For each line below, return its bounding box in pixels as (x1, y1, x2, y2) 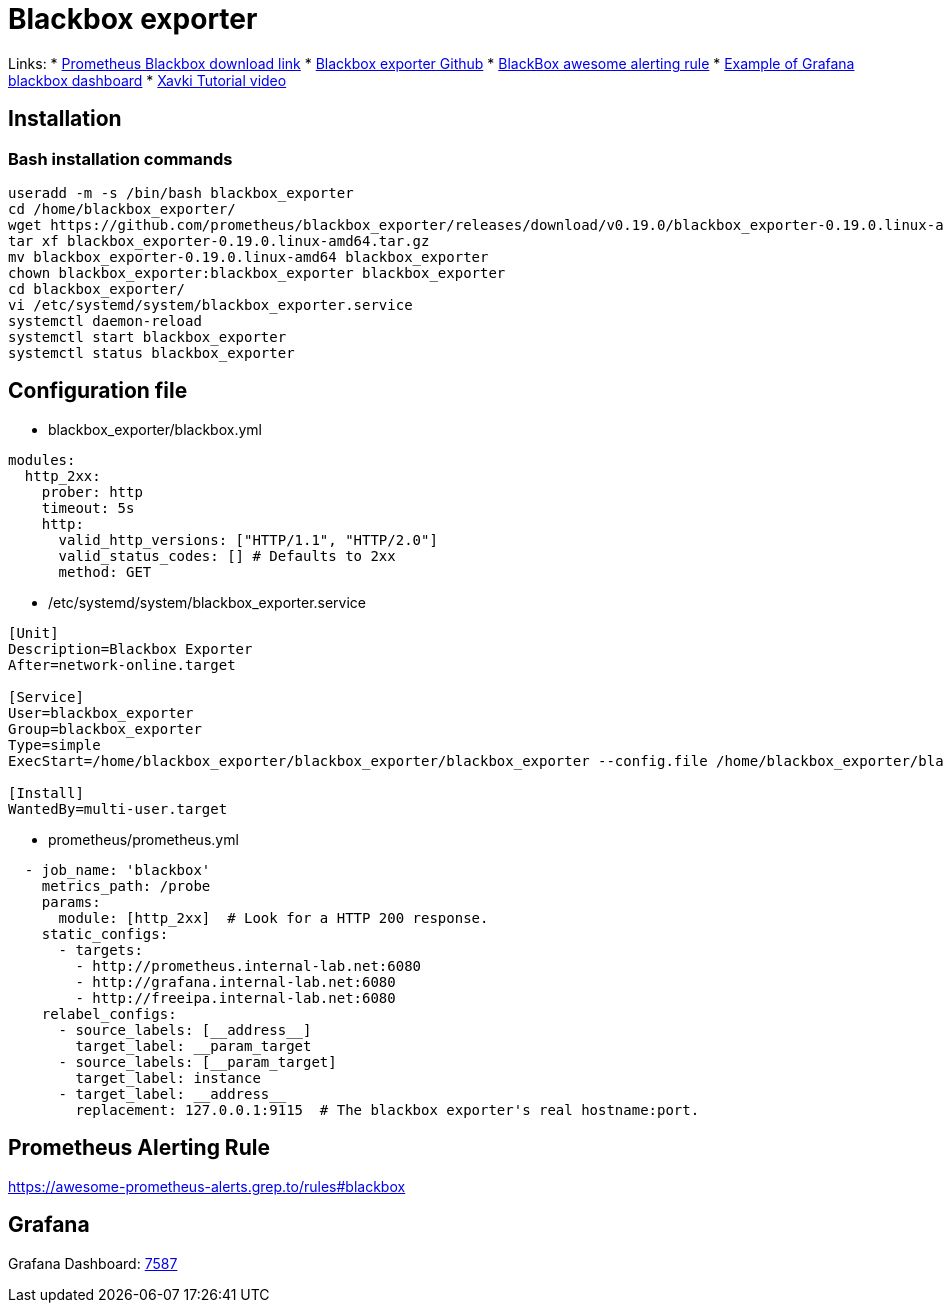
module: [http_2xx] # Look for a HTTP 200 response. (58, 909, 489, 926)
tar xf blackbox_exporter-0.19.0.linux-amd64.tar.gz (8, 232, 430, 249)
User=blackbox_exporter (8, 704, 194, 721)
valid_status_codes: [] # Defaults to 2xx (58, 547, 396, 564)
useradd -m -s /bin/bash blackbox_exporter (8, 184, 354, 201)
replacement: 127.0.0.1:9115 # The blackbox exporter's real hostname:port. (75, 1101, 700, 1118)
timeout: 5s (41, 499, 135, 516)
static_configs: (41, 925, 169, 942)
